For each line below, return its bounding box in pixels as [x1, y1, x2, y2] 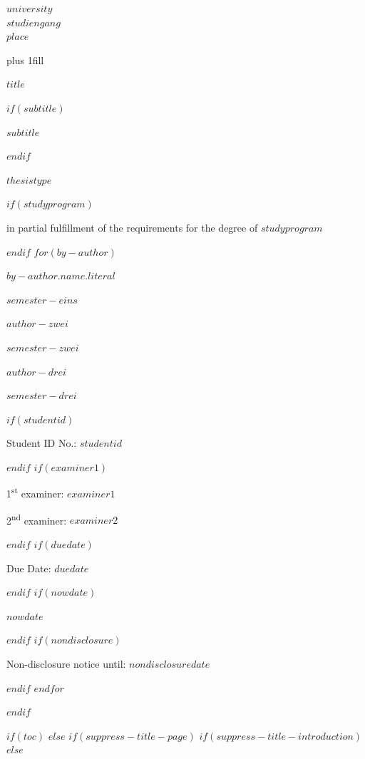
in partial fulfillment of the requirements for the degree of [6, 220, 258, 234]
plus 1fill [6, 52, 44, 67]
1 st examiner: [6, 484, 64, 501]
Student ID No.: [6, 435, 77, 450]
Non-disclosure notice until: [6, 656, 126, 671]
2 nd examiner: [6, 510, 67, 527]
